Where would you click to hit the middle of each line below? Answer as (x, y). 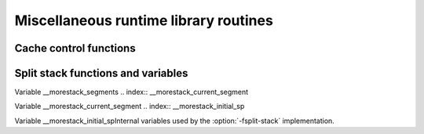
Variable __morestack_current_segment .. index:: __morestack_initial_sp (130, 107)
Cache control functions (75, 48)
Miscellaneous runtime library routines (144, 20)
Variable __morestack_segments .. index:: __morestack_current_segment (132, 92)
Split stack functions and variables (101, 73)
